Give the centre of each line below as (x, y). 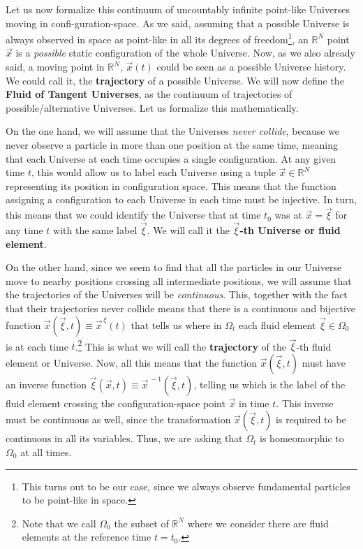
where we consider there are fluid (258, 523)
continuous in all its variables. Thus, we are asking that (124, 438)
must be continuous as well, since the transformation (118, 419)
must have (324, 362)
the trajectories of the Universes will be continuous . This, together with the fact (177, 294)
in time (254, 403)
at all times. (46, 452)
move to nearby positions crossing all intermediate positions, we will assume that (179, 280)
